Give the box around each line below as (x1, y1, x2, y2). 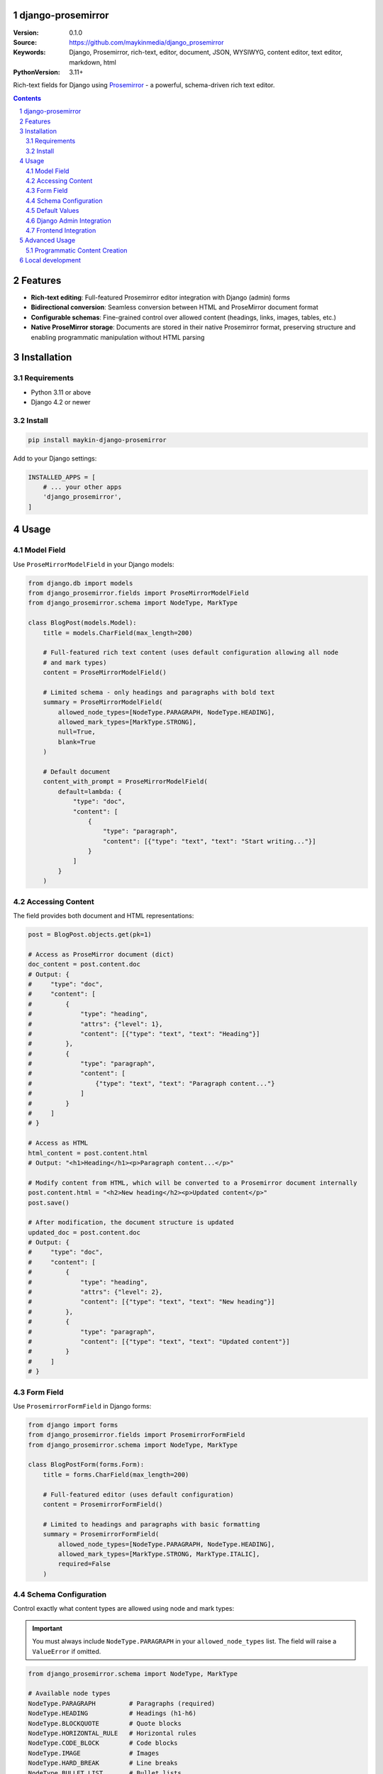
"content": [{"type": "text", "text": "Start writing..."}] (103, 837, 316, 845)
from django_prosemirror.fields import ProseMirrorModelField (28, 589, 249, 597)
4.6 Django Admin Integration (26, 216, 111, 225)
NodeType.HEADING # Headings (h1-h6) (28, 1709, 196, 1717)
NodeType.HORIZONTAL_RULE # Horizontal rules (28, 1729, 196, 1737)
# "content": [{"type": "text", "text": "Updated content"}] (28, 1338, 290, 1345)
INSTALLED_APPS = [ (28, 473, 96, 481)
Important (32, 1624, 63, 1632)
